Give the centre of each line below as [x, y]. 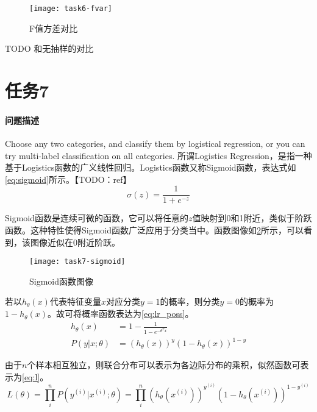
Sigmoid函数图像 [62, 281]
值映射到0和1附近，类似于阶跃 [252, 218]
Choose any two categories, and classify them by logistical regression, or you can [155, 144]
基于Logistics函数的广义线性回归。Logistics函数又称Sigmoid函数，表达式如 [151, 167]
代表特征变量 [75, 301]
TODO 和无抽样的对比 [49, 48]
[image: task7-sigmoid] [77, 262]
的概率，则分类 [190, 301]
